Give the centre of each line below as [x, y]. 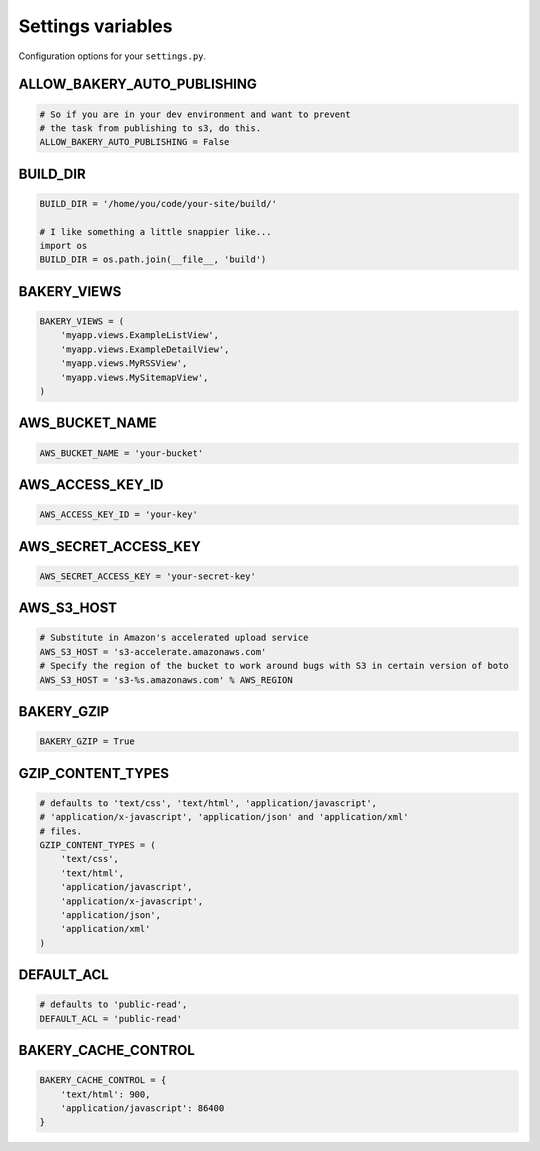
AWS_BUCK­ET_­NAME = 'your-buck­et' [121, 453]
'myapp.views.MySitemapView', [134, 377]
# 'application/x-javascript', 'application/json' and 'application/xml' [224, 817]
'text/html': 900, [105, 1094]
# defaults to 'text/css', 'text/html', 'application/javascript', [208, 803]
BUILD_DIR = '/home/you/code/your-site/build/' [158, 203]
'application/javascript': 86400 [142, 1108]
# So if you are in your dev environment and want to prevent [195, 114]
